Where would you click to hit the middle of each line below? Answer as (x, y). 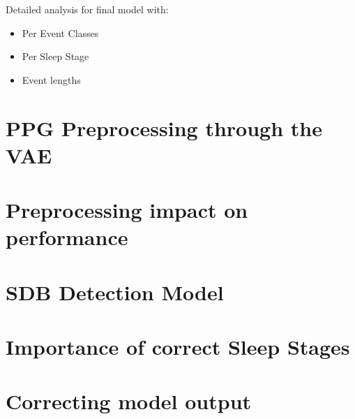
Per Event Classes (60, 32)
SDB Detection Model (115, 292)
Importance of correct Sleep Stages (178, 347)
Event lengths (51, 79)
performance (67, 237)
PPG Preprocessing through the (164, 127)
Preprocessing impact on (127, 210)
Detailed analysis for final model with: (87, 9)
